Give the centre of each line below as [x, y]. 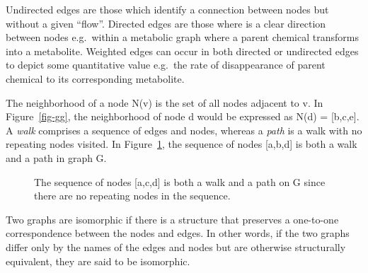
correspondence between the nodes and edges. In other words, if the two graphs [178, 233]
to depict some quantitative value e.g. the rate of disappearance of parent [166, 65]
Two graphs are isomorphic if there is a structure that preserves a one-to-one [172, 219]
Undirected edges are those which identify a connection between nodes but [167, 9]
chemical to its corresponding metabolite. [95, 78]
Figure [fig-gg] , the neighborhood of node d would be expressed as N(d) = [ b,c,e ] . [183, 116]
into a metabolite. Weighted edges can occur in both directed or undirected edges [182, 51]
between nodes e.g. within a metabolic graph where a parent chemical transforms [182, 37]
